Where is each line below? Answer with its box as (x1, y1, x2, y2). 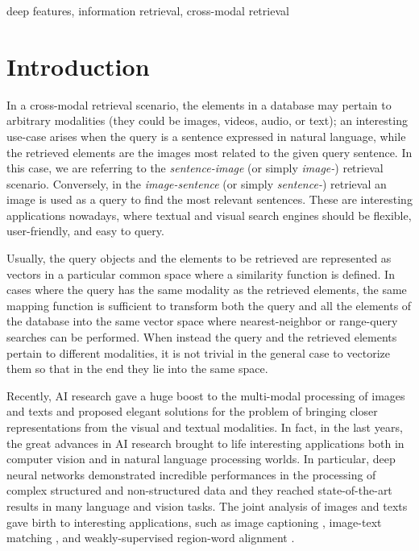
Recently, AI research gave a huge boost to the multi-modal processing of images (6, 387, 405, 404)
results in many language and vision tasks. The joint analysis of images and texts (6, 497, 408, 514)
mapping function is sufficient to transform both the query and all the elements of (6, 296, 412, 313)
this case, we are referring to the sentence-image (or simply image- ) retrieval (6, 159, 384, 176)
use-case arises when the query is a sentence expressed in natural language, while (6, 127, 406, 144)
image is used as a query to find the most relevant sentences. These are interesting (6, 191, 413, 208)
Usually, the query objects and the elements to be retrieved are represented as (6, 250, 392, 267)
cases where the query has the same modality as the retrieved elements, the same (6, 281, 407, 298)
